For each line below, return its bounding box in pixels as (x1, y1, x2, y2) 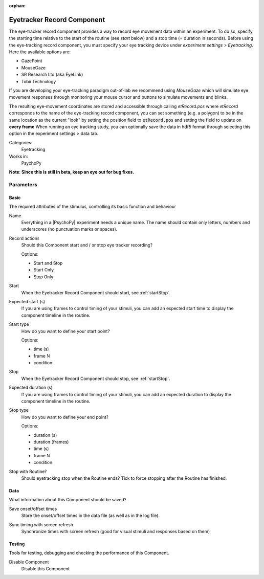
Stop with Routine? (9, 468, 47, 474)
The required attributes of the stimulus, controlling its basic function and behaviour (9, 203, 176, 210)
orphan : (9, 3, 26, 8)
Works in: (9, 153, 28, 159)
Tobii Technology (21, 78, 56, 84)
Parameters (9, 181, 38, 188)
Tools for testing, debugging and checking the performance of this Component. (9, 550, 170, 556)
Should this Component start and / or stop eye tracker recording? (21, 242, 153, 248)
